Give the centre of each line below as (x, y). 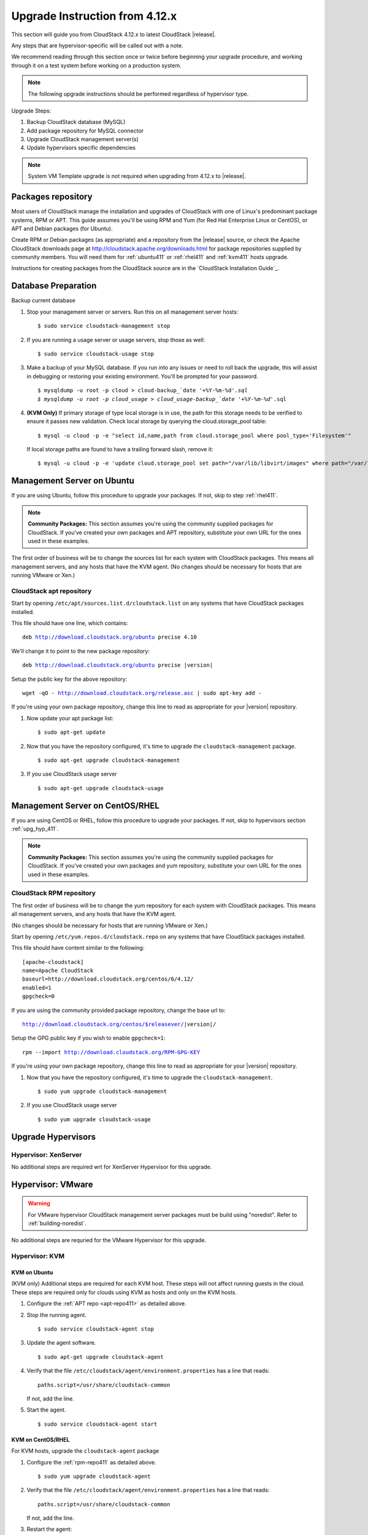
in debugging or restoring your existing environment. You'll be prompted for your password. (143, 376)
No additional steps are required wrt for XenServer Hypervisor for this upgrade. (112, 1167)
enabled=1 (37, 988)
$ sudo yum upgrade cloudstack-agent (94, 1476)
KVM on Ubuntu (32, 1273)
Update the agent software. (61, 1343)
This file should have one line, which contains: (70, 623)
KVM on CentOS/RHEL (40, 1439)
